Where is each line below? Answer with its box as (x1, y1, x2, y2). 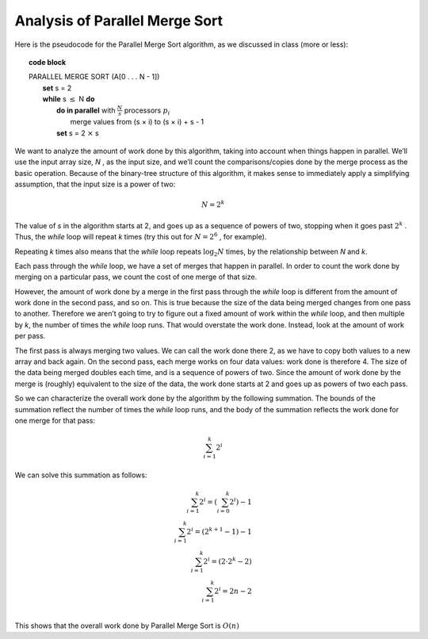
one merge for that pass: (14, 415, 95, 425)
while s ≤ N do (42, 94, 95, 104)
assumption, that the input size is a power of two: (14, 179, 176, 189)
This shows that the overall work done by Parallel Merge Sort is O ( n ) (14, 621, 239, 630)
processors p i (124, 105, 170, 117)
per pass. (14, 331, 46, 341)
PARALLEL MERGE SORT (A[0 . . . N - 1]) (29, 72, 160, 82)
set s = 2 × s (56, 128, 99, 138)
